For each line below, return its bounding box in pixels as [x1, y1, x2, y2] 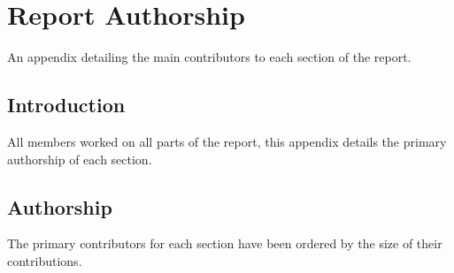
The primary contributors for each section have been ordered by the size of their [7, 234, 442, 253]
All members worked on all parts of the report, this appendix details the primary [7, 132, 447, 150]
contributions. [7, 251, 82, 269]
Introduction [7, 91, 126, 118]
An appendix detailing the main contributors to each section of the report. [7, 48, 412, 66]
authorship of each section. [7, 149, 152, 168]
